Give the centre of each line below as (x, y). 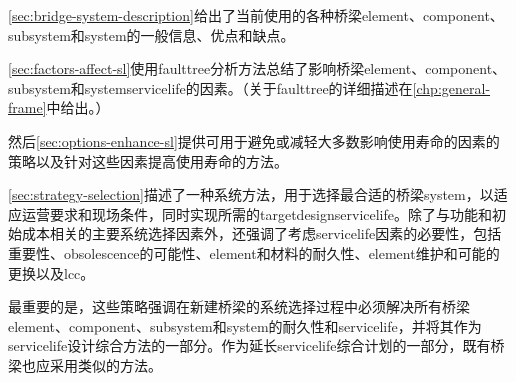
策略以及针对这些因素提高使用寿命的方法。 (148, 160)
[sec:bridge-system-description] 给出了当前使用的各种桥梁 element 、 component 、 (256, 15)
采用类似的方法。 (105, 364)
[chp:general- (451, 87)
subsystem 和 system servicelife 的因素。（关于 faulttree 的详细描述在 (210, 87)
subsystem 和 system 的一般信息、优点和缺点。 (151, 34)
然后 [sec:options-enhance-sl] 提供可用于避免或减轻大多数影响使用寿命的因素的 (254, 140)
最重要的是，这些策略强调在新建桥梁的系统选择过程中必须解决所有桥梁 (239, 306)
